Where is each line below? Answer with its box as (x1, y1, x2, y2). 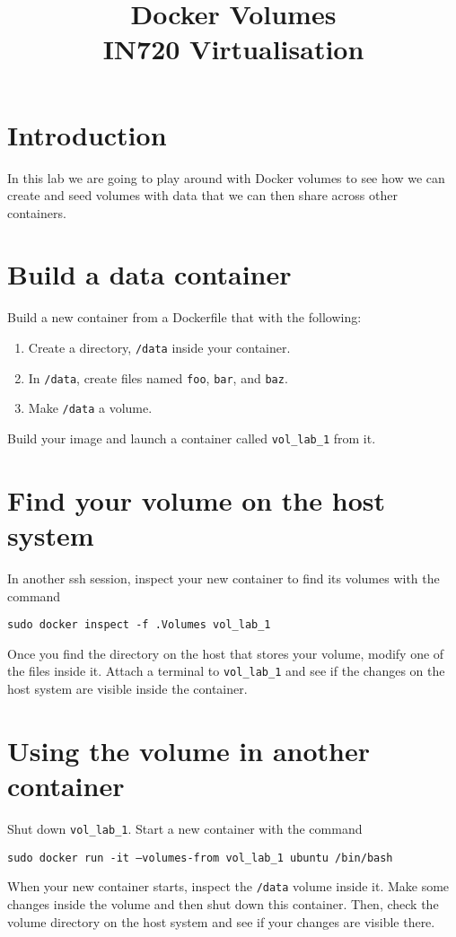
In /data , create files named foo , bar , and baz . (28, 368, 288, 387)
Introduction (7, 116, 167, 153)
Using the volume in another (7, 731, 370, 768)
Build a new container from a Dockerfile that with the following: (7, 308, 362, 327)
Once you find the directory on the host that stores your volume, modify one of (7, 644, 444, 662)
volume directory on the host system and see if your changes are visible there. (7, 912, 435, 931)
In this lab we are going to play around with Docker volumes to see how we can (7, 168, 445, 187)
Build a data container (7, 256, 292, 293)
